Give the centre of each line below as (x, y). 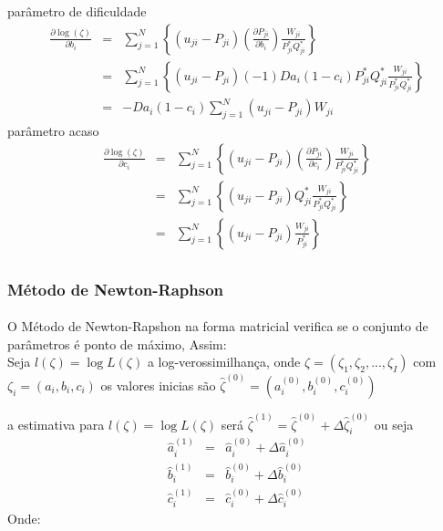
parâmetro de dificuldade (77, 11)
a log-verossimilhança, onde (224, 362)
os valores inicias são (158, 385)
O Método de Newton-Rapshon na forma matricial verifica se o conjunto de (218, 326)
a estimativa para (56, 424)
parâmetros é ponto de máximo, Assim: (117, 344)
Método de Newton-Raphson (116, 289)
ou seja (394, 424)
